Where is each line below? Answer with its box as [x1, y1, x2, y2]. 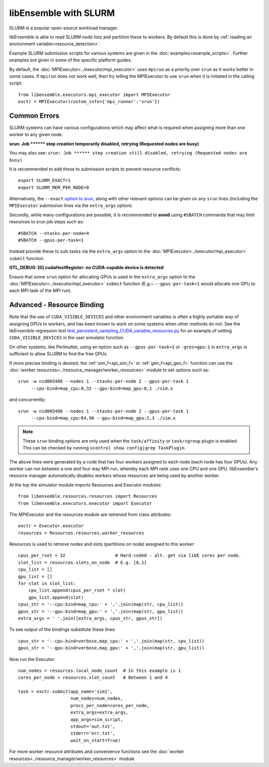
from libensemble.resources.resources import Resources [18, 493, 157, 499]
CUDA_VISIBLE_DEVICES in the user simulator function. [9, 334, 125, 341]
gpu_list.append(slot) [28, 595, 84, 600]
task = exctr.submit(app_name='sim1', [18, 689, 113, 695]
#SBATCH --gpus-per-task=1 [18, 237, 84, 243]
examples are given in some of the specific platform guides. [9, 57, 132, 63]
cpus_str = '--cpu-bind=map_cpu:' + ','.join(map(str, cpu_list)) [18, 602, 184, 608]
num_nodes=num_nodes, [70, 696, 124, 701]
